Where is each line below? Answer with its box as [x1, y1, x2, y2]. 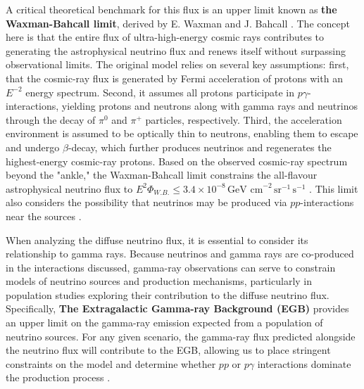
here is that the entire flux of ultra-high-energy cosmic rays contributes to [6, 30, 325, 44]
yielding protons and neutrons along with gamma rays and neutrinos [61, 98, 358, 113]
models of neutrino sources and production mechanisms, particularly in [6, 274, 313, 288]
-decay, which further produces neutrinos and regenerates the [68, 139, 332, 154]
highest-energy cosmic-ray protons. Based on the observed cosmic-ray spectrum [6, 153, 348, 168]
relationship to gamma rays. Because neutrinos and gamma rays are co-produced [6, 246, 354, 261]
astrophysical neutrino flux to [6, 181, 133, 196]
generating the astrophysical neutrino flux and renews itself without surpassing [6, 43, 346, 58]
